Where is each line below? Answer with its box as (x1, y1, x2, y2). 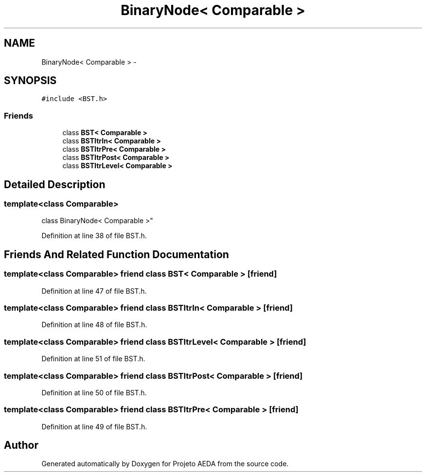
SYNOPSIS (4, 74, 57, 87)
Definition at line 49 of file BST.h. (41, 422, 147, 431)
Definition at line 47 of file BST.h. (41, 286, 147, 295)
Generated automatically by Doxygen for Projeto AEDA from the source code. (41, 459, 289, 468)
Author (4, 439, 38, 452)
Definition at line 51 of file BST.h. (41, 354, 145, 363)
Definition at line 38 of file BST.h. (41, 231, 147, 240)
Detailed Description (4, 178, 106, 191)
